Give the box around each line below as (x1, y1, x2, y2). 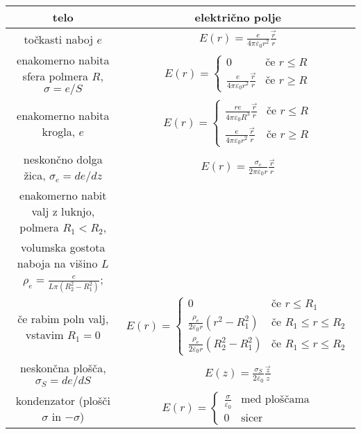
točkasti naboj (24, 31, 94, 47)
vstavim (25, 326, 64, 342)
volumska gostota (21, 238, 106, 255)
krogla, (42, 123, 76, 139)
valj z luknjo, (31, 202, 95, 219)
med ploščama (241, 394, 310, 406)
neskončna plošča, (19, 359, 106, 376)
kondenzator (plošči (15, 392, 110, 408)
